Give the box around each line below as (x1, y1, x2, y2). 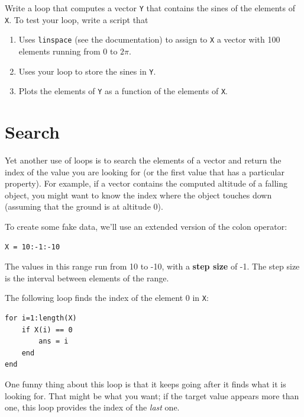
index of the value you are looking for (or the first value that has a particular (5, 165, 284, 178)
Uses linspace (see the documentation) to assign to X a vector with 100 (18, 33, 280, 46)
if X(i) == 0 (21, 325, 73, 334)
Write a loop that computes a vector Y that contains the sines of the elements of (5, 2, 295, 14)
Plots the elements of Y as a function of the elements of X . (18, 85, 228, 97)
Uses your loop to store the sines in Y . (18, 65, 156, 77)
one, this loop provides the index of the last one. (5, 401, 180, 413)
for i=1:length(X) (5, 314, 77, 322)
